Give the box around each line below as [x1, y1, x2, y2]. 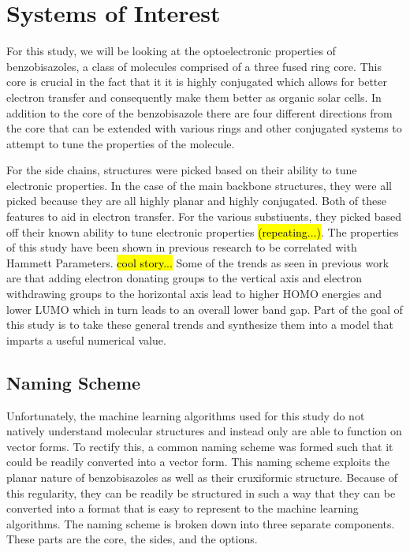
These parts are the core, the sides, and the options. [6, 531, 258, 547]
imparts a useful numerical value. [6, 331, 166, 348]
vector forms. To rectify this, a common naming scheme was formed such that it [6, 438, 393, 454]
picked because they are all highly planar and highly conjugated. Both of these [6, 192, 386, 209]
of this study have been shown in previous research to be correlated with [6, 239, 357, 255]
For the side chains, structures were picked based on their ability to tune [6, 162, 357, 178]
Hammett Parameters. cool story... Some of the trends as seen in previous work [6, 254, 389, 270]
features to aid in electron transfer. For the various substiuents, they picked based [6, 208, 402, 225]
